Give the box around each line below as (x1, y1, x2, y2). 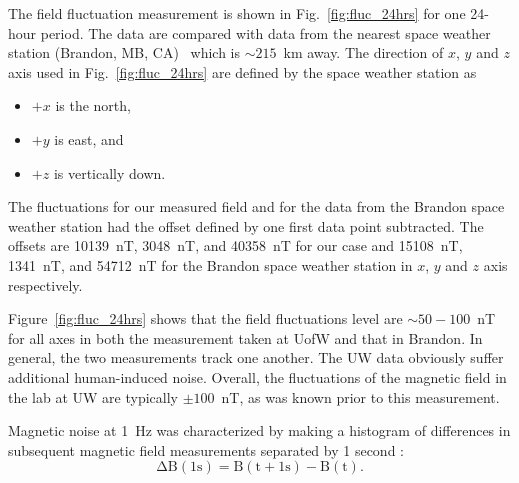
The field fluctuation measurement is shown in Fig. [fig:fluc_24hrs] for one (8, 3, 466, 23)
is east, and (54, 128, 124, 149)
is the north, (55, 95, 131, 116)
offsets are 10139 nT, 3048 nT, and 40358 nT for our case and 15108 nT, (8, 235, 463, 256)
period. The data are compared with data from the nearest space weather (40, 22, 491, 43)
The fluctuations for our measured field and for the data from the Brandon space (8, 196, 505, 217)
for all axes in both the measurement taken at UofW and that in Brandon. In (8, 327, 483, 348)
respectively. (8, 274, 83, 295)
